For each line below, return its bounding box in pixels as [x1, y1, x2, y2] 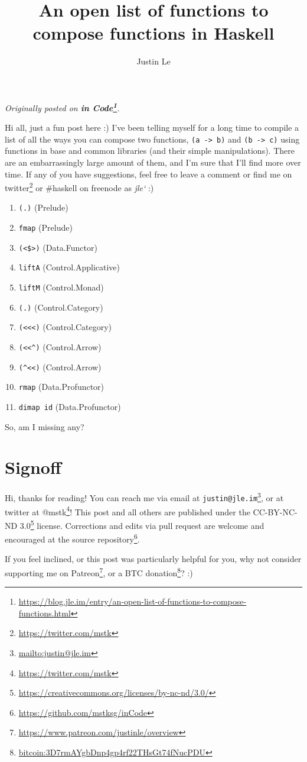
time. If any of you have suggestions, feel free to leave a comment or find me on [5, 167, 292, 180]
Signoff [5, 455, 61, 479]
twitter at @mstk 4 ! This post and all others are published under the [5, 503, 250, 518]
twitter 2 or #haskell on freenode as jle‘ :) [5, 180, 154, 193]
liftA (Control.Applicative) [18, 261, 120, 273]
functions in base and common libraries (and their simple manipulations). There [5, 144, 295, 157]
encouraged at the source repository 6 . [5, 531, 140, 545]
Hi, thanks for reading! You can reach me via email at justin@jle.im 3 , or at [5, 490, 284, 504]
